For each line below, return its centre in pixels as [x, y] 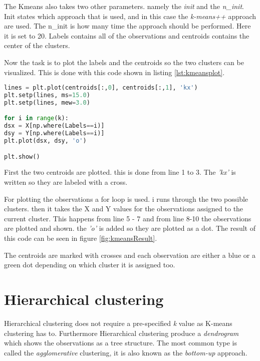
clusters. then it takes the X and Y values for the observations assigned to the [124, 209]
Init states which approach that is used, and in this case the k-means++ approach [130, 16]
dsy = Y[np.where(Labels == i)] [54, 133]
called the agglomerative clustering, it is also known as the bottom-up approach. [126, 352]
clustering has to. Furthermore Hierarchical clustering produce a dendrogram [121, 333]
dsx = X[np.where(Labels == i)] [54, 126]
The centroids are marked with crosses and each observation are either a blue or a [130, 255]
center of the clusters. [37, 45]
